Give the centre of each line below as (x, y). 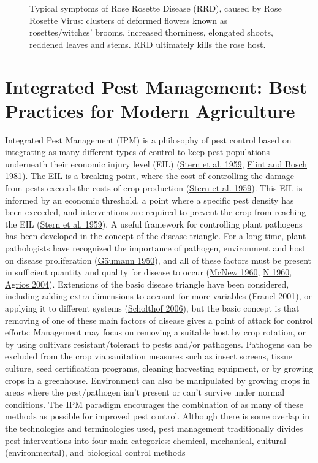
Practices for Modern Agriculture (150, 110)
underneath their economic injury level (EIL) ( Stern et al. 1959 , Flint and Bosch (156, 163)
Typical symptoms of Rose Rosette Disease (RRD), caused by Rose (156, 8)
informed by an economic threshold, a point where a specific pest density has (150, 200)
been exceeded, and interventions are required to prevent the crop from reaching (156, 212)
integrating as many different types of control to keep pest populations (138, 152)
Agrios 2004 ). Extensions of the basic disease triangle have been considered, (147, 284)
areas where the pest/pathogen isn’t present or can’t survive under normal (145, 392)
